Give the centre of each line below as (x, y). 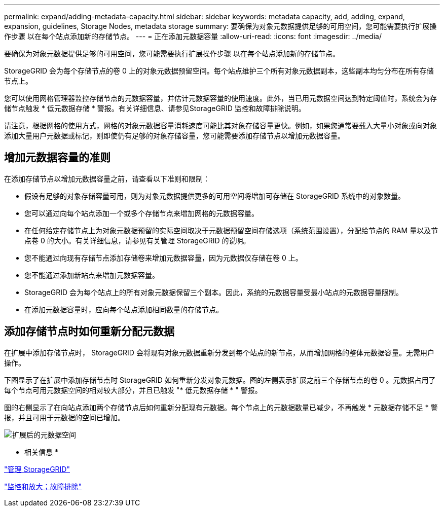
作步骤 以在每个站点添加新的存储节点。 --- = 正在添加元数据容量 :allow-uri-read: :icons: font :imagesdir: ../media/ (193, 36)
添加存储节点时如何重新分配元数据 (89, 332)
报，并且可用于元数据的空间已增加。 (64, 417)
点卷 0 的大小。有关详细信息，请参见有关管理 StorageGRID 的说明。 (137, 240)
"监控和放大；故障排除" (43, 486)
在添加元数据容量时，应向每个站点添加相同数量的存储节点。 (124, 309)
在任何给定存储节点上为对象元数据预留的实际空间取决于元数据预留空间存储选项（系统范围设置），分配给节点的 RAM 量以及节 (231, 230)
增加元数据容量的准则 (57, 158)
